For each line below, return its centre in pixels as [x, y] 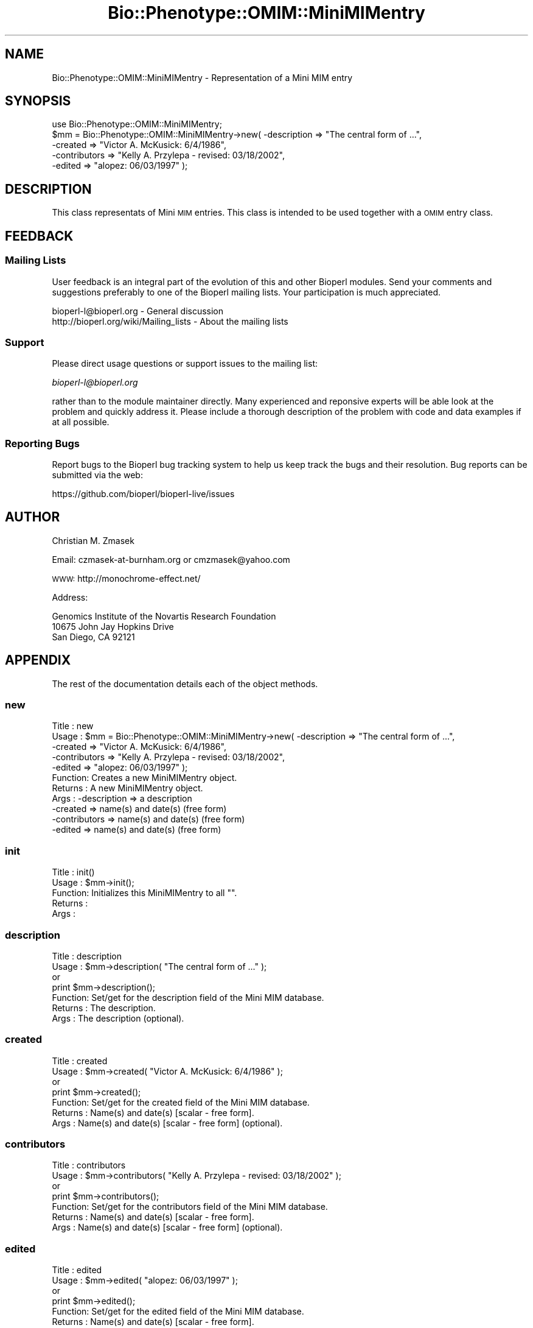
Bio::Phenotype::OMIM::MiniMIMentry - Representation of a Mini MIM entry [202, 77]
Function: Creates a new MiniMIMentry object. [145, 778]
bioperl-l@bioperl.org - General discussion [138, 311]
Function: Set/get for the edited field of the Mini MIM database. [178, 1312]
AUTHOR [33, 517]
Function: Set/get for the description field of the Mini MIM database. [188, 997]
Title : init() [73, 872]
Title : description [87, 956]
